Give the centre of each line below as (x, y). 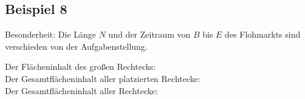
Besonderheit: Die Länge (51, 34)
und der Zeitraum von (149, 34)
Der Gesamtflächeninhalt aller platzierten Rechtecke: (103, 78)
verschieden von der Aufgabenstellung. (76, 46)
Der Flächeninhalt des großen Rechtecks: (81, 67)
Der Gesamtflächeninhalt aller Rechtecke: (81, 90)
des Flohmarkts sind (263, 34)
